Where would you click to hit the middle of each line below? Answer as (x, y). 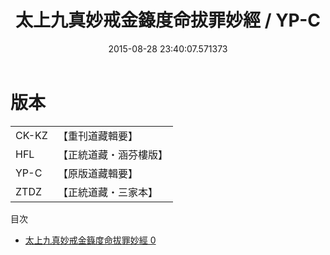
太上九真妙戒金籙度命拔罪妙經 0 (90, 240)
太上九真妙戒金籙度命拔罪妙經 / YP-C (168, 20)
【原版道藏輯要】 (97, 173)
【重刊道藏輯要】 (97, 136)
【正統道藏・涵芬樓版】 (112, 154)
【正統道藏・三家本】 (107, 192)
